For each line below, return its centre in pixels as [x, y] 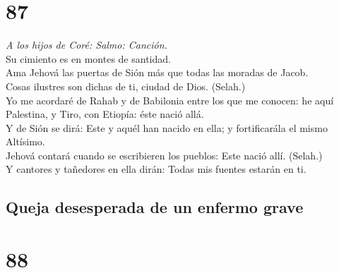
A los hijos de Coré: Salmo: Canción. [87, 45]
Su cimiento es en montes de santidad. [88, 58]
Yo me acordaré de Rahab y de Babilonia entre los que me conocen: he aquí [170, 100]
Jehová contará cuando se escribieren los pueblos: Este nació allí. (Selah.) [164, 155]
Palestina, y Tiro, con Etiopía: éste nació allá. [105, 114]
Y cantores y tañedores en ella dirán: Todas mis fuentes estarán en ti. [156, 169]
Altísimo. [25, 141]
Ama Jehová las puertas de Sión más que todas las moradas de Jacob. [157, 72]
